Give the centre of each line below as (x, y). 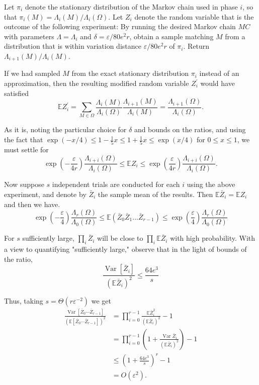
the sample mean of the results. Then (155, 194)
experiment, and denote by (45, 194)
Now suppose (24, 184)
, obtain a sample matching (171, 36)
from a (235, 36)
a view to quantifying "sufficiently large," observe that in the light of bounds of (125, 249)
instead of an (219, 73)
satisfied (17, 93)
